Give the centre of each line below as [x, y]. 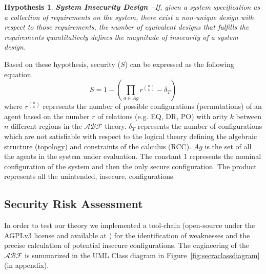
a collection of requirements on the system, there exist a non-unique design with [129, 17]
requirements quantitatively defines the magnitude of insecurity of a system [121, 37]
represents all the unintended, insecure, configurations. [90, 176]
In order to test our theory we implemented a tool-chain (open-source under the [130, 225]
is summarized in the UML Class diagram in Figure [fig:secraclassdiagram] [142, 255]
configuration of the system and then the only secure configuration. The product [130, 166]
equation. [19, 74]
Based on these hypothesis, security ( [62, 64]
